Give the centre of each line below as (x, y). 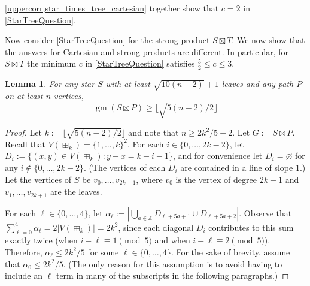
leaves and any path (258, 84)
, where (149, 179)
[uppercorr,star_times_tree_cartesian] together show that (112, 8)
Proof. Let (23, 132)
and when (172, 240)
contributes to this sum (251, 227)
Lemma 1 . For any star (50, 84)
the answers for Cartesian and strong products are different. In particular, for (147, 51)
